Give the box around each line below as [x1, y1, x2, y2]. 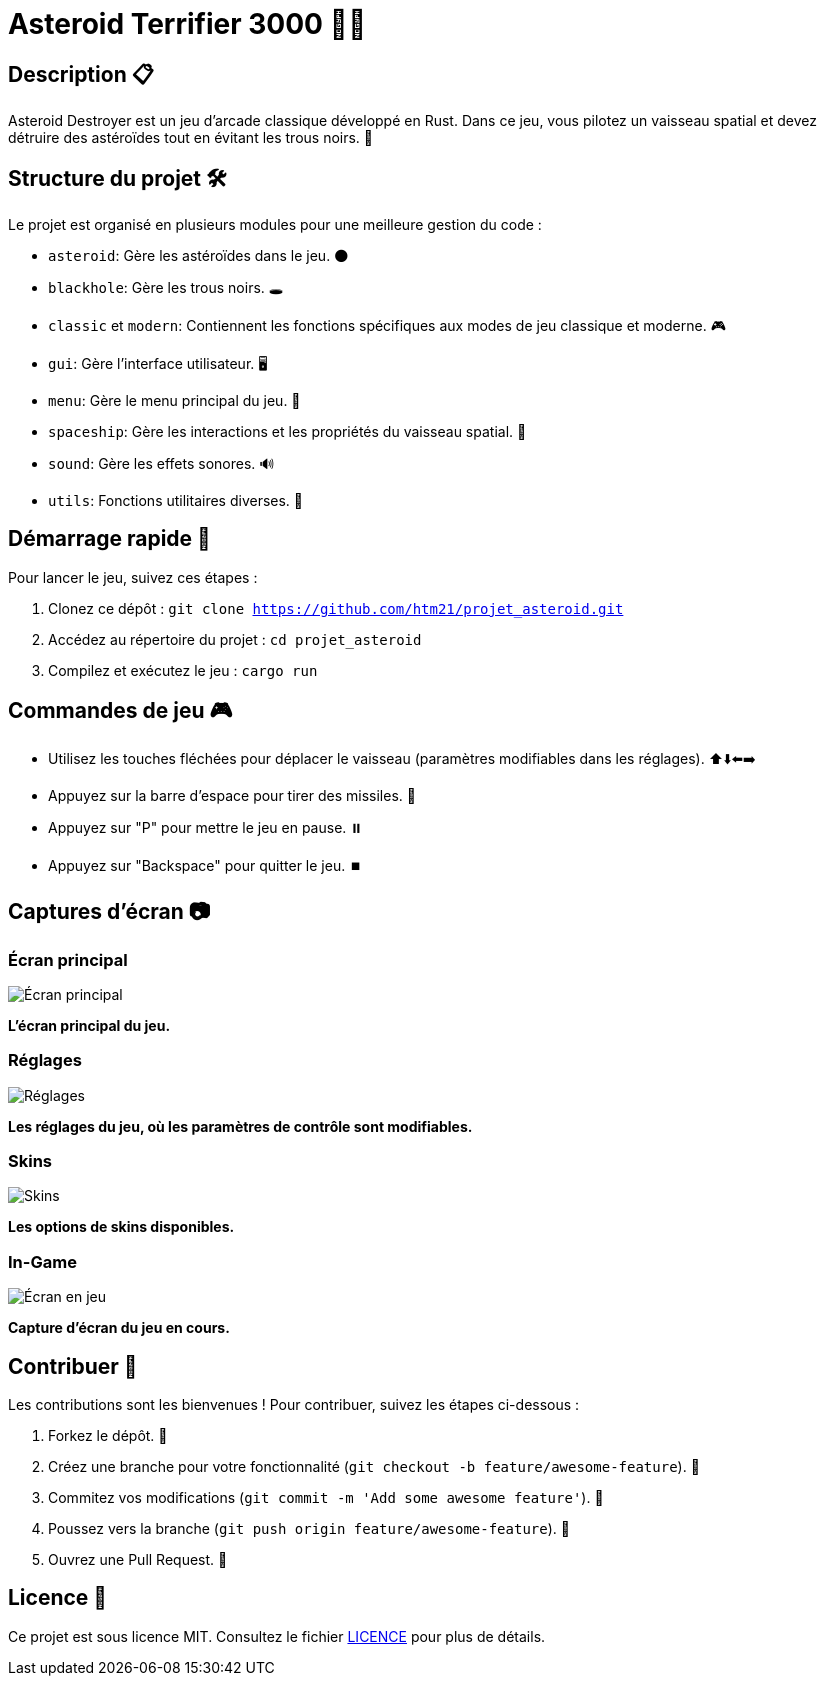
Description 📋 [8, 61, 154, 87]
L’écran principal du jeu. [8, 1016, 171, 1034]
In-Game [8, 1251, 77, 1272]
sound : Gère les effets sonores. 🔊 [48, 455, 275, 473]
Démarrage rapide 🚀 [8, 526, 211, 552]
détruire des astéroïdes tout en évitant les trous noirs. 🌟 [8, 129, 374, 147]
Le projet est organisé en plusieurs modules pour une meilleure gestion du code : [8, 216, 542, 234]
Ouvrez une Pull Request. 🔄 [48, 1551, 228, 1569]
